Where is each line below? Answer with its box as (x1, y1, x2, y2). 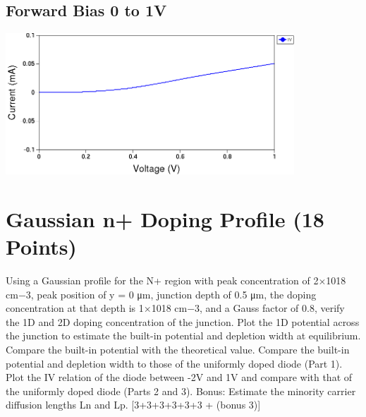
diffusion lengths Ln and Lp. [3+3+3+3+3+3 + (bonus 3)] (6, 397, 261, 412)
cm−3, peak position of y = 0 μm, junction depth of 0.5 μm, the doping (6, 286, 317, 301)
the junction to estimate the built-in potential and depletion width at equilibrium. (6, 328, 361, 343)
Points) (6, 232, 77, 261)
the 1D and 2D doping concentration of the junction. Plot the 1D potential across (6, 314, 360, 329)
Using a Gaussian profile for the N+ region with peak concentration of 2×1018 (6, 273, 346, 288)
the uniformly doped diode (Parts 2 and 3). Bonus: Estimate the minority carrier (6, 383, 356, 398)
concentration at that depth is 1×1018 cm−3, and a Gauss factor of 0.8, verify (6, 301, 345, 315)
